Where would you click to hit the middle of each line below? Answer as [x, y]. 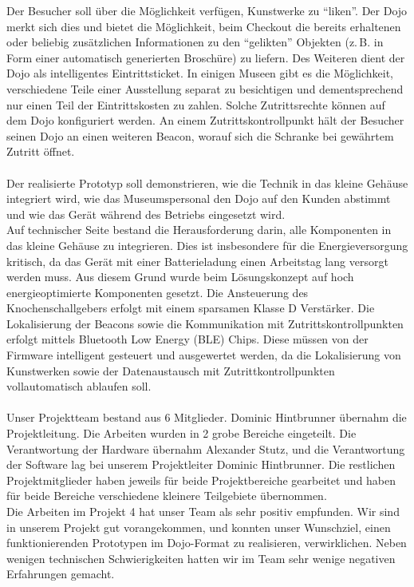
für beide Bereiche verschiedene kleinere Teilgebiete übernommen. [167, 496]
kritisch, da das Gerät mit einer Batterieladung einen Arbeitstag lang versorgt [197, 261]
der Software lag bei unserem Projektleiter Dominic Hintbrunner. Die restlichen [201, 464]
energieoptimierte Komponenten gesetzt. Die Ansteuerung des [158, 292]
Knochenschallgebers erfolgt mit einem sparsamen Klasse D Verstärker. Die [191, 308]
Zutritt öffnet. [41, 151]
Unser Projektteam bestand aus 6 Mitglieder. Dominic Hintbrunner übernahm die [207, 417]
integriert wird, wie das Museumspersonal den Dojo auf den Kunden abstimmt [199, 198]
